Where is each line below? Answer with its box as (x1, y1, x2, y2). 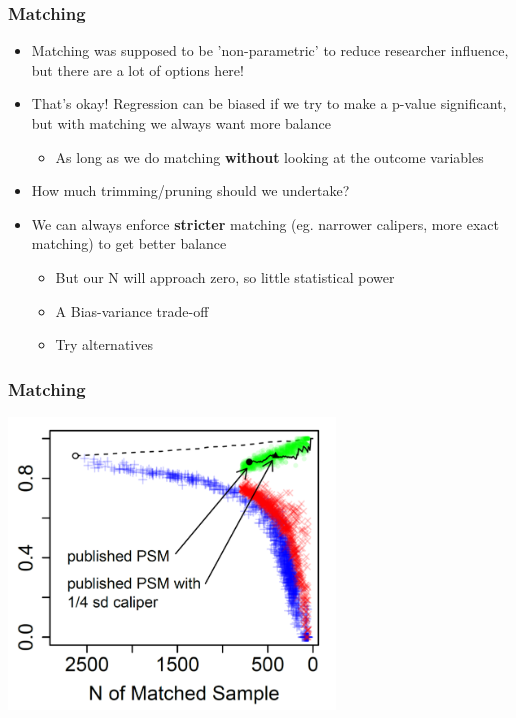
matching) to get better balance (31, 233, 227, 254)
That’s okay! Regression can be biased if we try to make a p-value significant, (31, 93, 507, 114)
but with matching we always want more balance (31, 113, 331, 133)
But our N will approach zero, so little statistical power (55, 266, 395, 287)
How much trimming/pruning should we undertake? (31, 180, 350, 201)
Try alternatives (55, 334, 153, 355)
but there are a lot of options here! (31, 59, 244, 80)
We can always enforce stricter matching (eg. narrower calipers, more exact (31, 213, 500, 234)
